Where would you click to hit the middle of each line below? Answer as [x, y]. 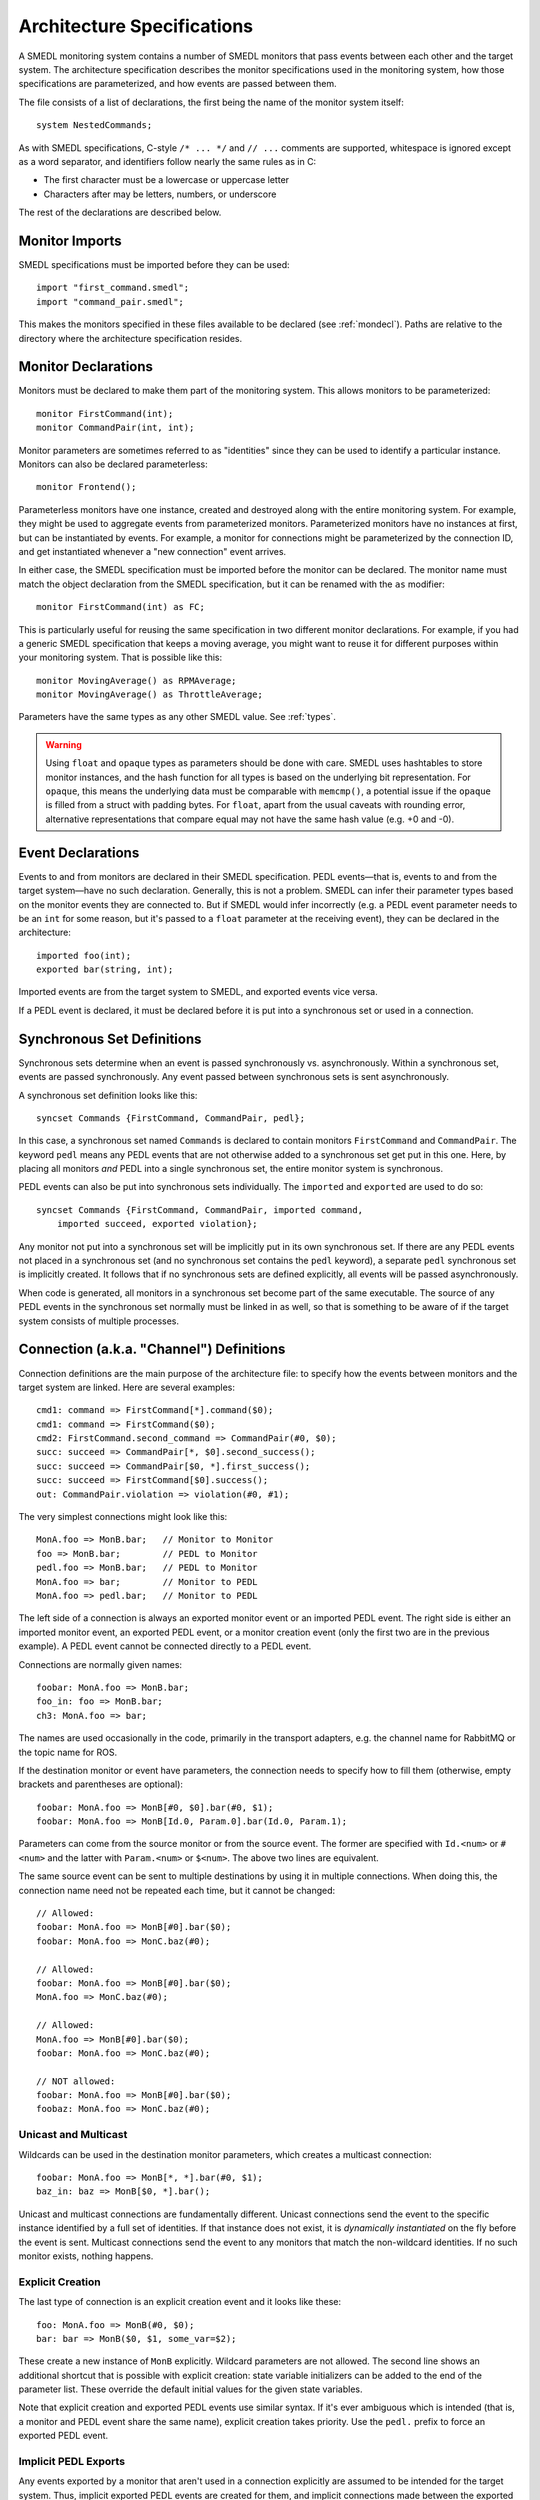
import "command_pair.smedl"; [110, 301]
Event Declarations [79, 852]
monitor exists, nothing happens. [86, 2256]
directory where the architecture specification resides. [130, 338]
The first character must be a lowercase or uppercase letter [166, 180]
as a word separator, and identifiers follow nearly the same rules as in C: [167, 161]
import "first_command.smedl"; [113, 288]
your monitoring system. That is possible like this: [120, 657]
